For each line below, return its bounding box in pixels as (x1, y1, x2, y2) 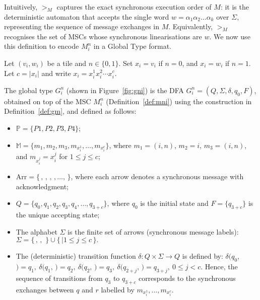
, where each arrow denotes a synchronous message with (71, 171, 244, 181)
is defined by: (182, 251, 223, 261)
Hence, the (205, 261, 238, 271)
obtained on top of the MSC (4, 96, 91, 106)
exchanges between (16, 284, 74, 294)
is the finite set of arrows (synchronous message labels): (68, 226, 239, 237)
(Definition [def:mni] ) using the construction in (106, 96, 252, 106)
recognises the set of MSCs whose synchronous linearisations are (4, 31, 202, 41)
